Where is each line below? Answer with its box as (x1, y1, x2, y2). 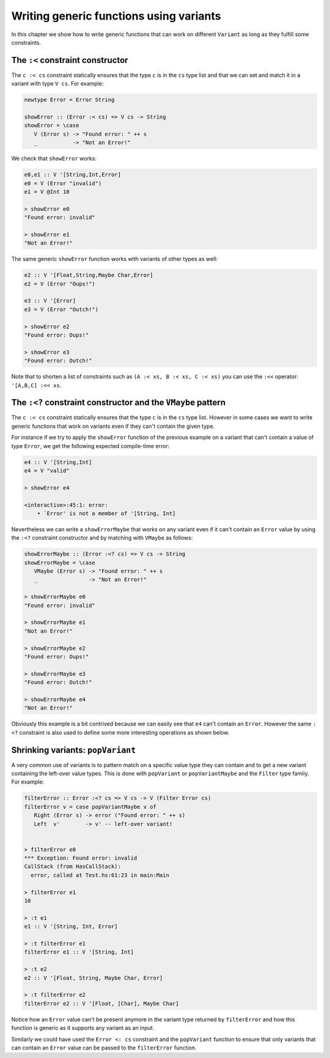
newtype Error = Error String (24, 97, 115, 103)
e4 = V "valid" (24, 467, 70, 474)
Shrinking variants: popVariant (11, 744, 136, 755)
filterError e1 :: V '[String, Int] (24, 949, 134, 956)
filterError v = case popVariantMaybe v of (24, 803, 157, 810)
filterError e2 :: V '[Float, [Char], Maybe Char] (24, 1000, 180, 1007)
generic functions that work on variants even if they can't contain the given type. (11, 422, 215, 430)
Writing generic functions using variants (11, 9, 221, 23)
